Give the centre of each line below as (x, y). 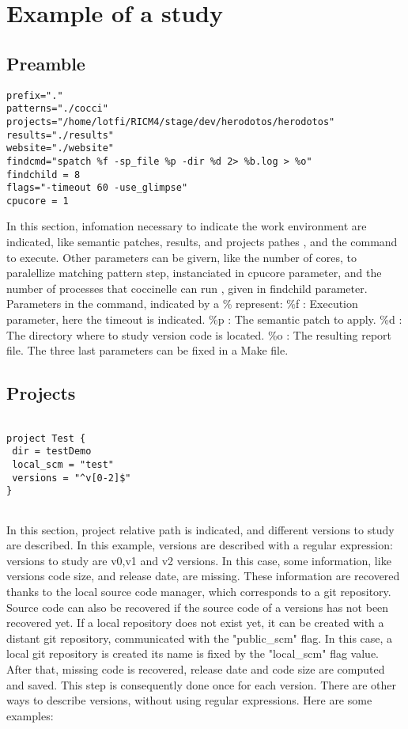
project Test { (46, 438)
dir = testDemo (52, 452)
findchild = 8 (43, 175)
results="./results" (60, 135)
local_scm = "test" (63, 465)
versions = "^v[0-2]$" (72, 478)
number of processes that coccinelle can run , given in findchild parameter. (187, 288)
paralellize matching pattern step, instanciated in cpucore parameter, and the (194, 273)
